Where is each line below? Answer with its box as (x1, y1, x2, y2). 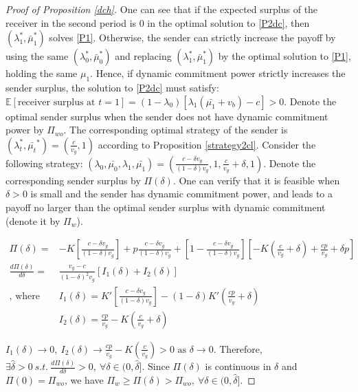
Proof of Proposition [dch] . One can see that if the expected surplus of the (5, 2, 318, 16)
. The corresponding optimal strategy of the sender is (63, 122, 288, 137)
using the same (5, 49, 69, 63)
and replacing (115, 49, 172, 63)
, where (9, 291, 40, 301)
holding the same (5, 66, 78, 80)
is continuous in (205, 359, 271, 373)
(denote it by (5, 213, 60, 228)
